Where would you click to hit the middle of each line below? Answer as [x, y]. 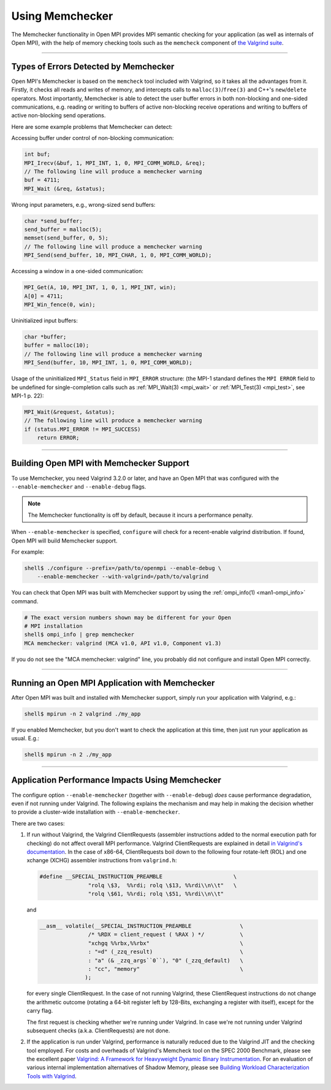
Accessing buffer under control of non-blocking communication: [93, 138]
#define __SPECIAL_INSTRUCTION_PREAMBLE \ [138, 877]
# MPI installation [53, 626]
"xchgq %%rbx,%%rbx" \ [165, 943]
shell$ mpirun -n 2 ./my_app [68, 755]
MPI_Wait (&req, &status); [65, 188]
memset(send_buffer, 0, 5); [66, 238]
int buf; [37, 154]
